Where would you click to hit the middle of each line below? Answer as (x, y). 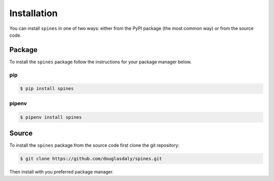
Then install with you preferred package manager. (61, 172)
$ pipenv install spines (51, 117)
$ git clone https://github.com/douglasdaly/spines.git (91, 159)
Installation (33, 13)
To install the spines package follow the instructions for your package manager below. (101, 62)
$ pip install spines (47, 89)
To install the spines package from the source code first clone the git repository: (94, 145)
